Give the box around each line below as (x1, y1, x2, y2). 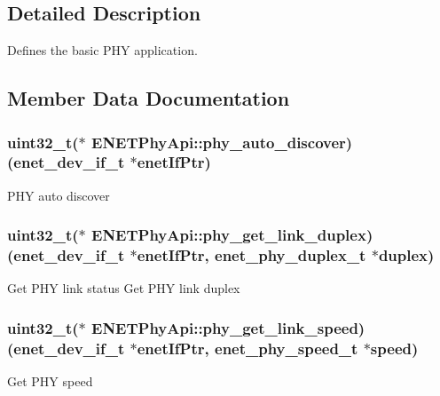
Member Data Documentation (7, 84, 290, 112)
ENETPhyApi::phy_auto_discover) (91, 131, 353, 153)
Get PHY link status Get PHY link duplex (7, 279, 240, 297)
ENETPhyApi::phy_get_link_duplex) (91, 224, 373, 246)
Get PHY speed (7, 372, 93, 391)
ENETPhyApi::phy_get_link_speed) (91, 316, 365, 338)
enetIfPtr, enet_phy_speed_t (137, 337, 358, 359)
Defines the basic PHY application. (7, 41, 198, 59)
